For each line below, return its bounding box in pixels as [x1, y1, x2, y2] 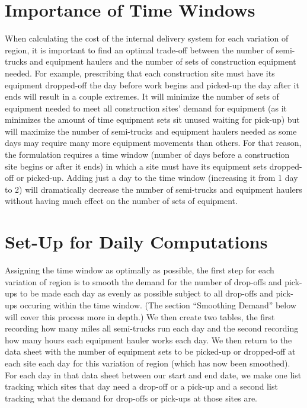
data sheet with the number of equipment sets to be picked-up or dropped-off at [5, 345, 296, 358]
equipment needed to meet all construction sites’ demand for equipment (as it [5, 101, 287, 114]
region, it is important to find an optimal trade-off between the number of [5, 43, 273, 56]
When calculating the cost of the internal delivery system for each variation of [5, 32, 289, 44]
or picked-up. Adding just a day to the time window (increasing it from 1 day [16, 171, 298, 184]
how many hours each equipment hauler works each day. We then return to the [5, 333, 292, 346]
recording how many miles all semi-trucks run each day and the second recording [5, 322, 299, 334]
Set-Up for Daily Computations [5, 230, 268, 254]
